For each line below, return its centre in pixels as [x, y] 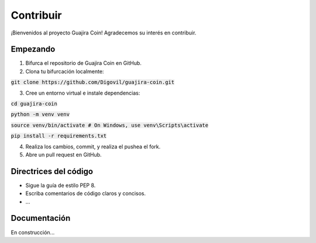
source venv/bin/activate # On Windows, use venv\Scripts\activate [110, 125]
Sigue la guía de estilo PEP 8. [61, 185]
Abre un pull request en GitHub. [63, 154]
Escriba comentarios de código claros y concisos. [86, 193]
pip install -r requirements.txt [59, 136]
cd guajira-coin [34, 104]
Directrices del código [52, 171]
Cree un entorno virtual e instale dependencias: [83, 93]
